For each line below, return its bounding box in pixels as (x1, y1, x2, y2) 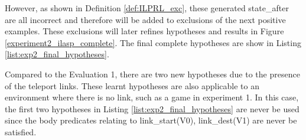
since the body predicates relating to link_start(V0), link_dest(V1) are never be (5, 114, 297, 126)
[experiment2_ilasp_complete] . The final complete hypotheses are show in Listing (5, 36, 301, 48)
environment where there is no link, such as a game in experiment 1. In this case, (5, 91, 299, 103)
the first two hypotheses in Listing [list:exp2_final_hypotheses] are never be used (5, 102, 300, 115)
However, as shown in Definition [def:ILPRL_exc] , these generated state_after (5, 2, 289, 14)
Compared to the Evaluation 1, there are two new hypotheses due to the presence (5, 67, 300, 80)
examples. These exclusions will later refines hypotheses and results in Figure (5, 25, 284, 37)
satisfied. (5, 125, 37, 138)
